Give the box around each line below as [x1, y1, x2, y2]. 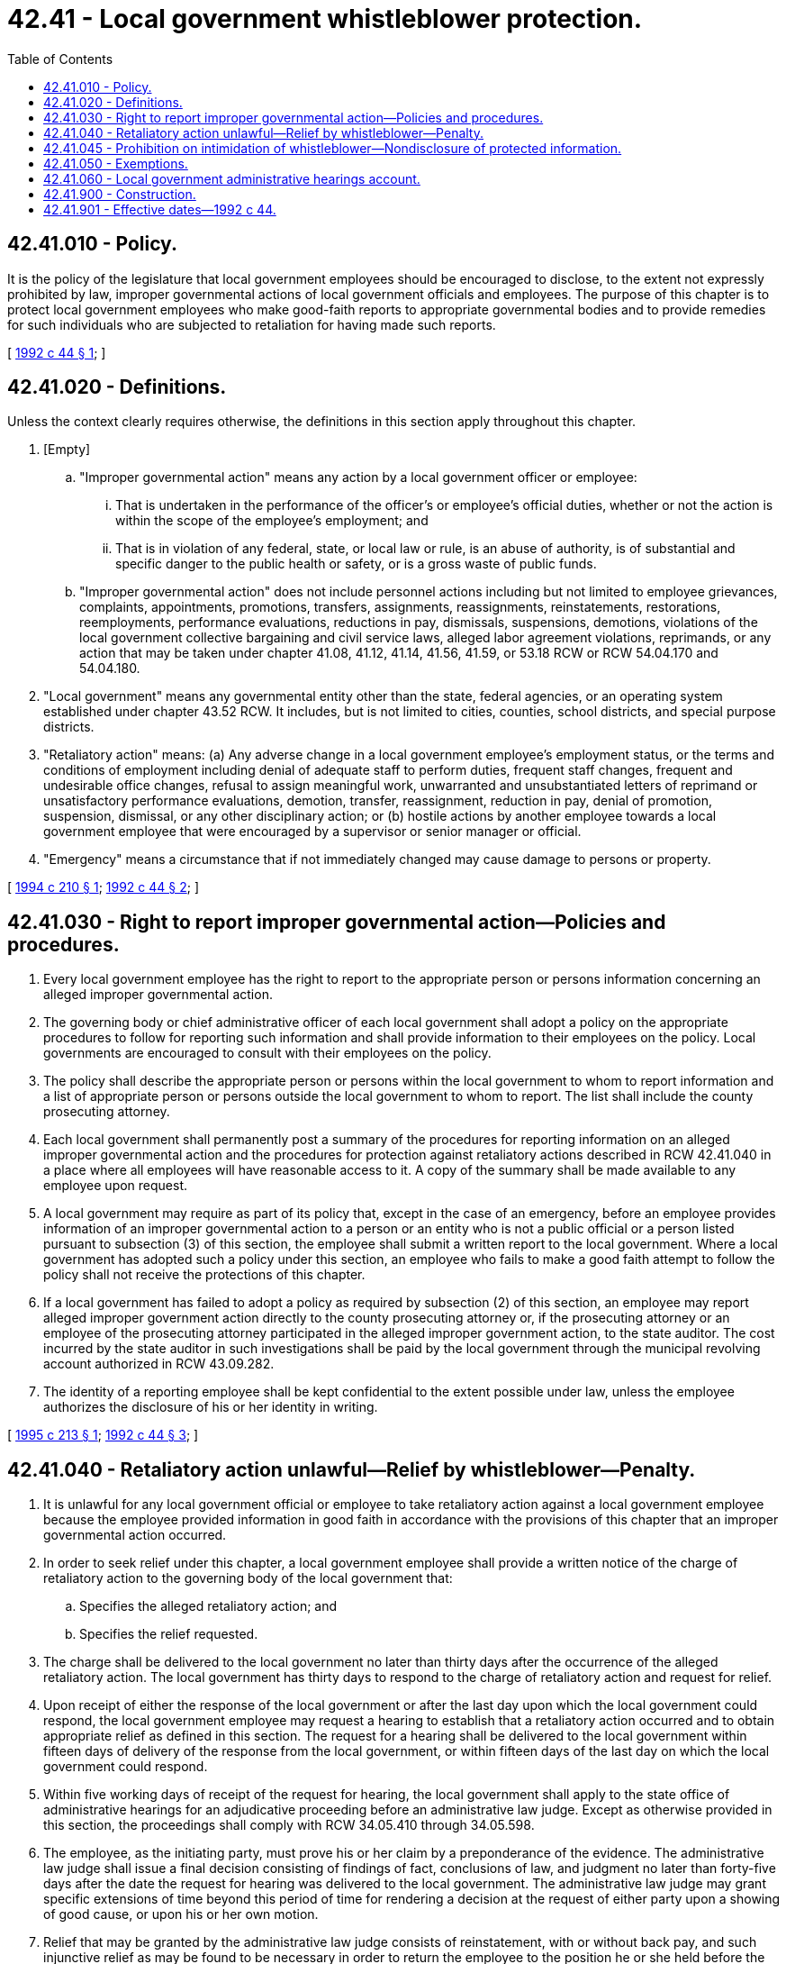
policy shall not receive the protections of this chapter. [43, 1267, 366, 1283]
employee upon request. [43, 1177, 188, 1194]
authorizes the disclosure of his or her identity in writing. [43, 1399, 378, 1415]
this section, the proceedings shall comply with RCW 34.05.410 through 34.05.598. [43, 1817, 535, 1833]
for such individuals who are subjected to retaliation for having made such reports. [7, 316, 496, 332]
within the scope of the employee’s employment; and [115, 513, 429, 529]
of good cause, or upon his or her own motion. [43, 1906, 319, 1923]
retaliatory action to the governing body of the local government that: [43, 1570, 453, 1587]
